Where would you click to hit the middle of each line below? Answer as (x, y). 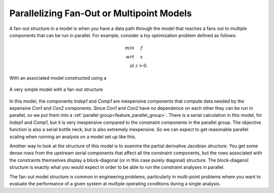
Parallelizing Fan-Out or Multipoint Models (101, 13)
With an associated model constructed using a (58, 78)
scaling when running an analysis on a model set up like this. (73, 137)
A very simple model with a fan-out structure (56, 89)
